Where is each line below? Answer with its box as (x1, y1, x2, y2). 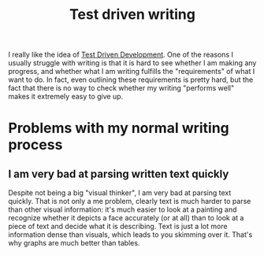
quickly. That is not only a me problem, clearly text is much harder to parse (8, 197, 251, 206)
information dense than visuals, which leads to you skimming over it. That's (8, 230, 253, 239)
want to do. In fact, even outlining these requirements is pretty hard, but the (8, 75, 254, 84)
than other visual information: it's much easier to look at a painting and (8, 205, 237, 214)
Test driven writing (69, 6, 195, 24)
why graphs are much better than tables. (8, 238, 140, 248)
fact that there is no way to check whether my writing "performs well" (8, 83, 235, 93)
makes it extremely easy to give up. (8, 92, 124, 102)
